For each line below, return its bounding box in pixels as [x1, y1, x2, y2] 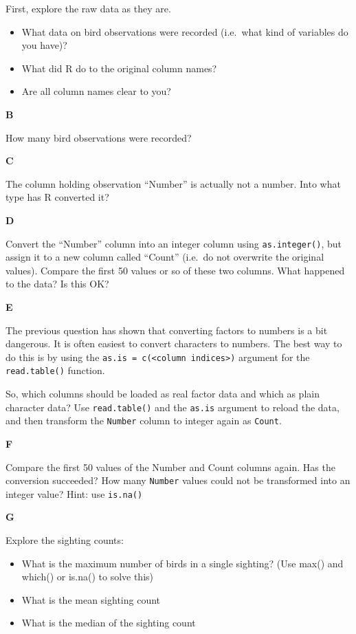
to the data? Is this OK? [5, 276, 109, 291]
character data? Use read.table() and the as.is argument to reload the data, [5, 400, 340, 414]
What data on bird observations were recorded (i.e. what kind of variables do [21, 24, 348, 39]
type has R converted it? [5, 190, 109, 204]
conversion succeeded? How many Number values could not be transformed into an [5, 473, 351, 488]
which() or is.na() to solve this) [21, 569, 154, 584]
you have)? [21, 38, 67, 52]
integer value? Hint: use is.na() [5, 486, 143, 501]
